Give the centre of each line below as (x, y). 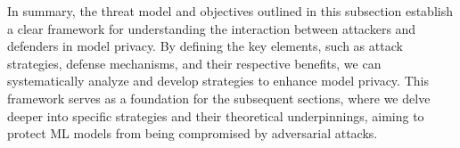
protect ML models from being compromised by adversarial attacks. (193, 133)
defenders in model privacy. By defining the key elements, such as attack (205, 46)
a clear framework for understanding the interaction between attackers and (212, 28)
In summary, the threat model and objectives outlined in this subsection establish (230, 11)
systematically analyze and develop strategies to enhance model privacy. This (218, 81)
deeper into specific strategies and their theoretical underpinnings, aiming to (216, 115)
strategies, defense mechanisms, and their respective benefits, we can (194, 63)
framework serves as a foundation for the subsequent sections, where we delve (219, 98)
